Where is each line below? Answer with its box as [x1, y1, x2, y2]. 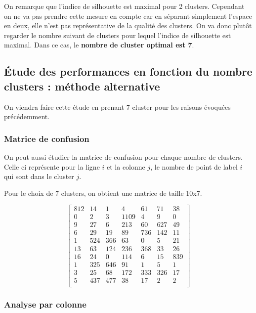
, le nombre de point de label [150, 161, 238, 172]
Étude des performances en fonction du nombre [4, 64, 253, 79]
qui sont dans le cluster [4, 171, 74, 181]
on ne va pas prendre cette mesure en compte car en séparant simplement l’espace [4, 10, 252, 21]
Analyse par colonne [4, 298, 86, 310]
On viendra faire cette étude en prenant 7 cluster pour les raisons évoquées [4, 101, 231, 112]
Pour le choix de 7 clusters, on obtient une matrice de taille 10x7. [4, 187, 202, 198]
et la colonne [107, 161, 145, 172]
